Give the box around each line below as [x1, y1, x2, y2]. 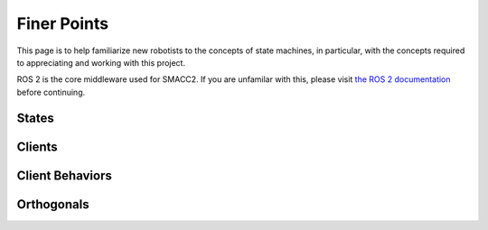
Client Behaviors [16, 168, 112, 183]
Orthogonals [16, 197, 89, 212]
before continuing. [16, 87, 86, 97]
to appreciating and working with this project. [16, 57, 185, 68]
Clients [16, 139, 58, 154]
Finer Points [16, 14, 108, 33]
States [16, 110, 54, 125]
